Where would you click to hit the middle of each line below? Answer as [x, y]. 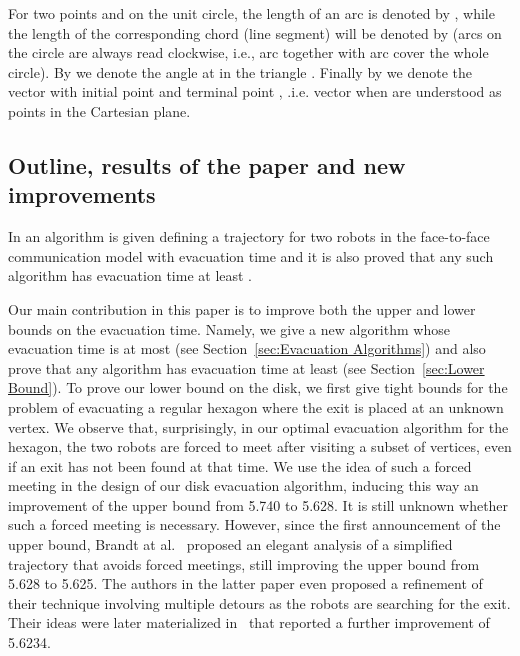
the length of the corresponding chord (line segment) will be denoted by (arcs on [255, 32]
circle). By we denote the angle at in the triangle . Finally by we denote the [240, 71]
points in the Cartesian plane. [99, 110]
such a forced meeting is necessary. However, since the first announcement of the [254, 524]
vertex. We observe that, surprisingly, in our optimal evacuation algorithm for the [258, 426]
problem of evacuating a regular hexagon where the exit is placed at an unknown [256, 406]
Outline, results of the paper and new [207, 164]
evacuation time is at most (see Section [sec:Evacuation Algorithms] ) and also [247, 348]
